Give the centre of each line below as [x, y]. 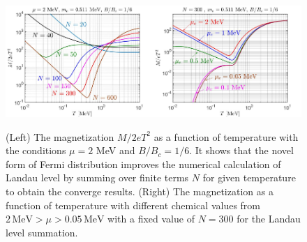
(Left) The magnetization [60, 136]
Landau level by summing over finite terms [97, 177]
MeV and [115, 150]
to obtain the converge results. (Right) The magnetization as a [140, 191]
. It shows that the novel [241, 150]
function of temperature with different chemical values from [133, 205]
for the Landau [269, 219]
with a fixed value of [151, 219]
